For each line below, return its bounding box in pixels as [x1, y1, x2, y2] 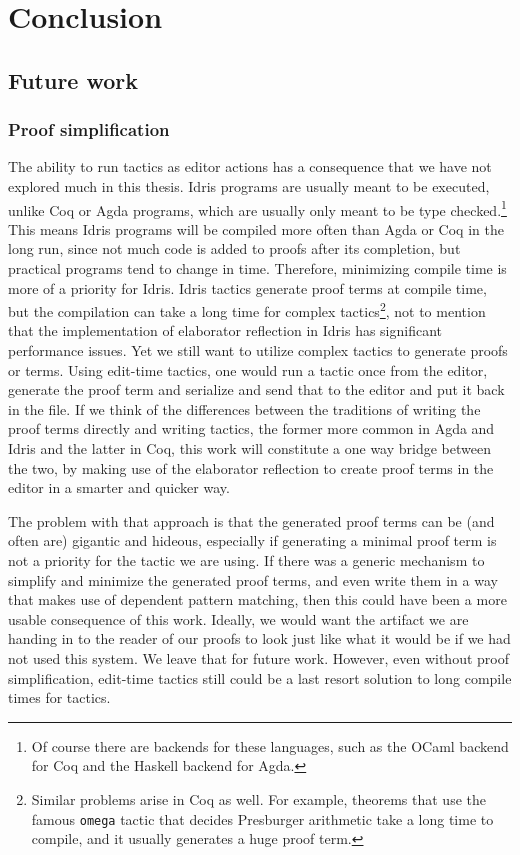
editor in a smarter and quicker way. [8, 477, 230, 498]
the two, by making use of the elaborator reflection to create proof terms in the [8, 457, 494, 478]
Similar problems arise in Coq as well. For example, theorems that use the [31, 788, 486, 809]
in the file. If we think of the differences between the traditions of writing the [8, 398, 481, 419]
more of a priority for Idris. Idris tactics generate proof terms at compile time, [8, 277, 487, 298]
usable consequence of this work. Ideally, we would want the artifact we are [8, 608, 469, 629]
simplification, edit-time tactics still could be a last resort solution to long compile [8, 667, 512, 688]
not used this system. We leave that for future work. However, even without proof [8, 647, 509, 668]
